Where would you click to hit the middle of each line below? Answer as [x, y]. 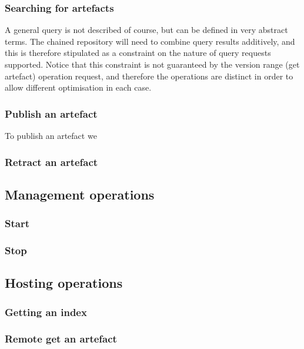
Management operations [80, 194]
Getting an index [46, 312]
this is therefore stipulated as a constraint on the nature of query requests [138, 53]
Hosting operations [64, 283]
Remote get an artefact [61, 339]
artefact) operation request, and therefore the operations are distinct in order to [149, 76]
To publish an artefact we [51, 135]
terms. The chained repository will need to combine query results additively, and [150, 41]
